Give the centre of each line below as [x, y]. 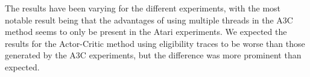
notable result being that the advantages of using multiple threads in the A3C [149, 20]
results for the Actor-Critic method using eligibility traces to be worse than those [155, 43]
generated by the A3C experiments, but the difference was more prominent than [153, 55]
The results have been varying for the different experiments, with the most [143, 8]
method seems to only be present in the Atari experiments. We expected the [146, 32]
